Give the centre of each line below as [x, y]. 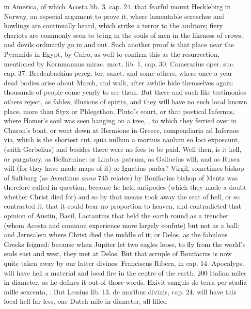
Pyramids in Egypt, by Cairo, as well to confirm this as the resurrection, [112, 54]
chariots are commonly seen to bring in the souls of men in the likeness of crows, [124, 35]
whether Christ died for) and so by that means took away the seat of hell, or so [122, 196]
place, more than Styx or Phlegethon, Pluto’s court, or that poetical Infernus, [119, 111]
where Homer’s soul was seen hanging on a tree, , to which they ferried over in [120, 121]
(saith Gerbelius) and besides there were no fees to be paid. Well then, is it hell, [123, 149]
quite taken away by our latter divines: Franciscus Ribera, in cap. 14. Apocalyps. [124, 263]
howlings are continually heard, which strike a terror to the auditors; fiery [113, 25]
